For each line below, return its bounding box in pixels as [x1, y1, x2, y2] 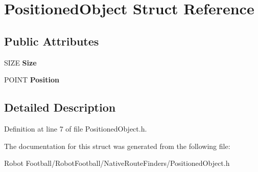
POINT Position [4, 74, 59, 85]
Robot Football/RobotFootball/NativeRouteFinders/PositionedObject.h [4, 158, 230, 168]
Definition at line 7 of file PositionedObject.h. [4, 123, 147, 134]
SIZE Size [4, 57, 37, 68]
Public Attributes [4, 33, 99, 49]
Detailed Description [4, 99, 116, 115]
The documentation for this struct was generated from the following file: [4, 140, 230, 151]
